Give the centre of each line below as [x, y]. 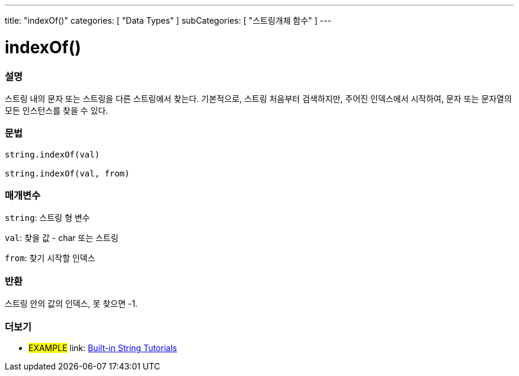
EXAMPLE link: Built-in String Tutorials [103, 348]
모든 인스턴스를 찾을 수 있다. [57, 110]
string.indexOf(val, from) [67, 173]
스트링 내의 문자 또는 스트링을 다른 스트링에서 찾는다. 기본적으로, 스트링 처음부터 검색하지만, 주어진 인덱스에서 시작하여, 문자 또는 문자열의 [258, 98]
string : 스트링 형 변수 [47, 218]
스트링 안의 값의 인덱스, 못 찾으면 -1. [71, 304]
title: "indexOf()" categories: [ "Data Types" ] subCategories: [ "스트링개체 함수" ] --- [168, 20]
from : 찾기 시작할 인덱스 [50, 258]
